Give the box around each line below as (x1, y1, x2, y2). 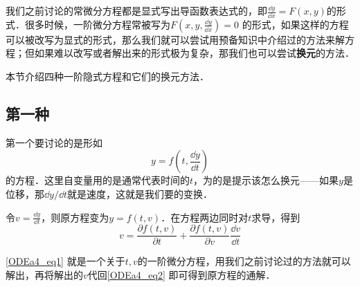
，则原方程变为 (41, 210, 109, 224)
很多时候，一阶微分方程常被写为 (24, 17, 170, 31)
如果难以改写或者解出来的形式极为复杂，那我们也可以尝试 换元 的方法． (34, 46, 354, 60)
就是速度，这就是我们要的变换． (66, 187, 213, 201)
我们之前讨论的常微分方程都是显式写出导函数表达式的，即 (6, 3, 267, 17)
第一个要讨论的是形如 (6, 135, 102, 149)
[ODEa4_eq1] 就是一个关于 (6, 254, 125, 268)
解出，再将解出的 (6, 268, 83, 282)
